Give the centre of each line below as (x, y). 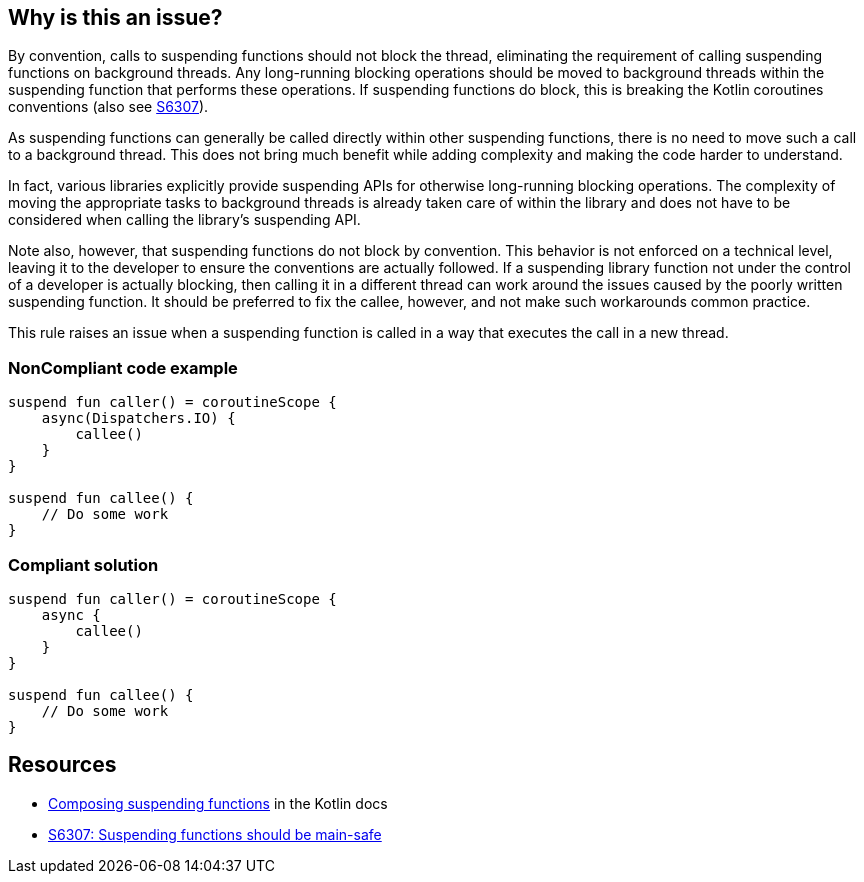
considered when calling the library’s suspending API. (184, 220)
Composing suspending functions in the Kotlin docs (218, 803)
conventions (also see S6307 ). (108, 107)
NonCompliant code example (123, 367)
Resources (62, 765)
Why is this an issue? (115, 17)
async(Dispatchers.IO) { (138, 418)
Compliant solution (83, 564)
